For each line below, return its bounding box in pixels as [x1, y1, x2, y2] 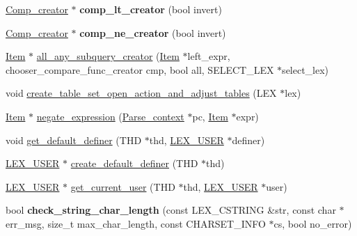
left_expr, [187, 49, 230, 63]
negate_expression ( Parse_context [36, 109, 184, 123]
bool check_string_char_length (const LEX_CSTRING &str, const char [6, 203, 336, 217]
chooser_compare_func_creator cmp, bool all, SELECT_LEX [6, 62, 274, 77]
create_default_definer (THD [70, 156, 198, 171]
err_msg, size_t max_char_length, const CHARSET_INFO [6, 216, 266, 230]
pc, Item [192, 109, 228, 123]
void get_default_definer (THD [6, 132, 142, 147]
